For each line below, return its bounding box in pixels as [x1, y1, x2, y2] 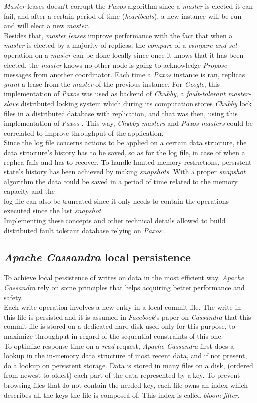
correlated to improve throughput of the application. [4, 127, 164, 138]
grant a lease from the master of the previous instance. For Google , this [4, 79, 220, 89]
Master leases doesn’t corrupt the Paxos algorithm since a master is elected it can [4, 1, 253, 11]
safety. [4, 292, 23, 302]
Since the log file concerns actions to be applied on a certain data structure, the [4, 137, 247, 148]
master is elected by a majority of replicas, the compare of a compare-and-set [4, 40, 237, 50]
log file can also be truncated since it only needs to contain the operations [4, 195, 229, 206]
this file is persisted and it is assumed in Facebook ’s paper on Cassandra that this [4, 311, 251, 322]
